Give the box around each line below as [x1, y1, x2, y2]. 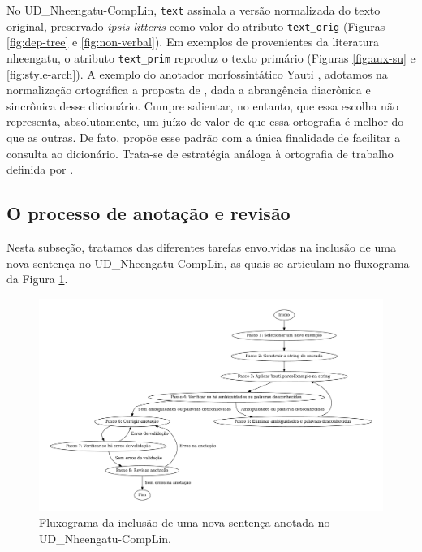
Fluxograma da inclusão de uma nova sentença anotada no [39, 514, 330, 531]
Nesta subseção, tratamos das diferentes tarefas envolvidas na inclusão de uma [6, 238, 396, 255]
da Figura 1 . [6, 270, 68, 287]
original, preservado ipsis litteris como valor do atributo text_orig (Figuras [6, 17, 385, 34]
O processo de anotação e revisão [6, 201, 291, 226]
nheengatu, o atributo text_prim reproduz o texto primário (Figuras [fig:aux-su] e [6, 49, 416, 66]
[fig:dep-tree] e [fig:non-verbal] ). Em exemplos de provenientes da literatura [6, 33, 380, 50]
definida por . [6, 161, 74, 178]
